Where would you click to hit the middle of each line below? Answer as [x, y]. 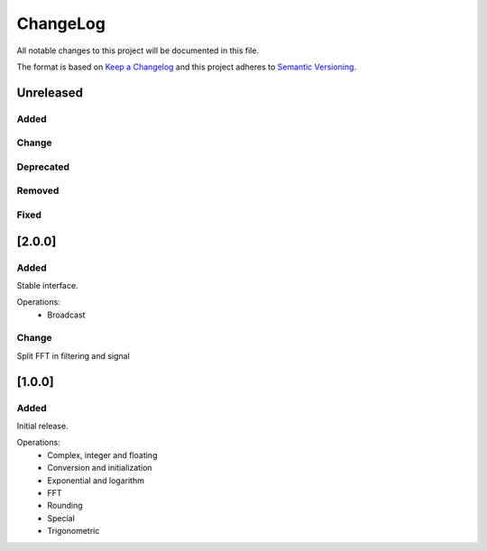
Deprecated [43, 167]
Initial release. [42, 426]
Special [61, 518]
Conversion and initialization [100, 468]
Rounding [65, 506]
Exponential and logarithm [96, 480]
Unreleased [50, 92]
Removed [38, 191]
